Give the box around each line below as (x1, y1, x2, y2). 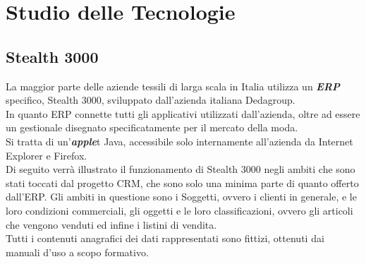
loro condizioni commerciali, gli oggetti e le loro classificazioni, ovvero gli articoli (6, 203, 353, 217)
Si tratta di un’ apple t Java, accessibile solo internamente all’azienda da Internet (6, 133, 353, 148)
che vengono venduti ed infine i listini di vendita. (6, 217, 217, 232)
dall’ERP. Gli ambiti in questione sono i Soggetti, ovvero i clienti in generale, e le (6, 189, 357, 204)
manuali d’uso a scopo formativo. (6, 244, 149, 259)
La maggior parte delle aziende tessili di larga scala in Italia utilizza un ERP (6, 78, 341, 93)
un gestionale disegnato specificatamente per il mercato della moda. (6, 120, 298, 135)
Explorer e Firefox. (6, 148, 87, 162)
